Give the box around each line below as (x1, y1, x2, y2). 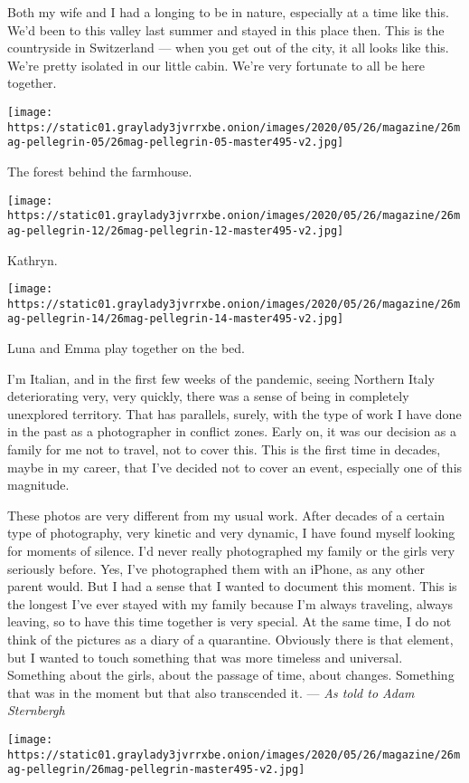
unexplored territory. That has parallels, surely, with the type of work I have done (7, 404, 462, 423)
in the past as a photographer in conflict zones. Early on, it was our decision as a (7, 422, 457, 441)
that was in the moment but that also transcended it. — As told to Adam (7, 683, 415, 702)
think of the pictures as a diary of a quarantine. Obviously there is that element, (7, 629, 454, 648)
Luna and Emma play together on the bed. (7, 339, 245, 358)
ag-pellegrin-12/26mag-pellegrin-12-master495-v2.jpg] (7, 224, 344, 237)
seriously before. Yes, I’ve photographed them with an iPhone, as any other (7, 559, 425, 578)
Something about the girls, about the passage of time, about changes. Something (7, 665, 455, 684)
